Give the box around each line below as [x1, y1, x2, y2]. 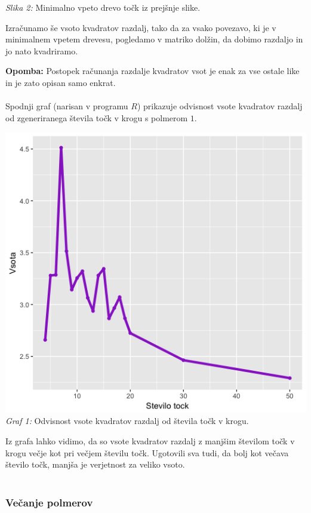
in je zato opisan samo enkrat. [5, 76, 116, 88]
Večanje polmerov [5, 495, 93, 510]
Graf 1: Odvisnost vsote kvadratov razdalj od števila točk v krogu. [5, 414, 249, 427]
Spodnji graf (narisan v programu [5, 100, 128, 112]
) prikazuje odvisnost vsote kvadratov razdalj [137, 100, 303, 112]
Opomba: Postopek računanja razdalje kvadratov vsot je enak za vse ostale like [5, 64, 300, 77]
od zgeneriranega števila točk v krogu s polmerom [5, 111, 188, 124]
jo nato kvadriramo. [5, 44, 78, 57]
